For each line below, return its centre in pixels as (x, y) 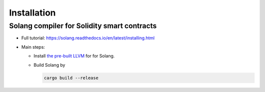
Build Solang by (50, 65)
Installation (32, 13)
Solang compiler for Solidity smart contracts (83, 26)
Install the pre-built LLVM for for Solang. (74, 56)
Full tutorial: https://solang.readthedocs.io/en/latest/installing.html (88, 38)
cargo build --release (71, 78)
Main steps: (33, 47)
